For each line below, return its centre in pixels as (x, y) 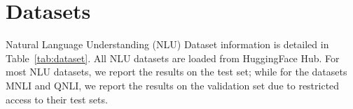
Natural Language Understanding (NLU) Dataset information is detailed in (167, 44)
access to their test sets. (57, 99)
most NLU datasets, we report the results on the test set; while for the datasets (176, 72)
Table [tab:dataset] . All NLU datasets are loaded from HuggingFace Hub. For (173, 58)
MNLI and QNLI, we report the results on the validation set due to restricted (173, 85)
